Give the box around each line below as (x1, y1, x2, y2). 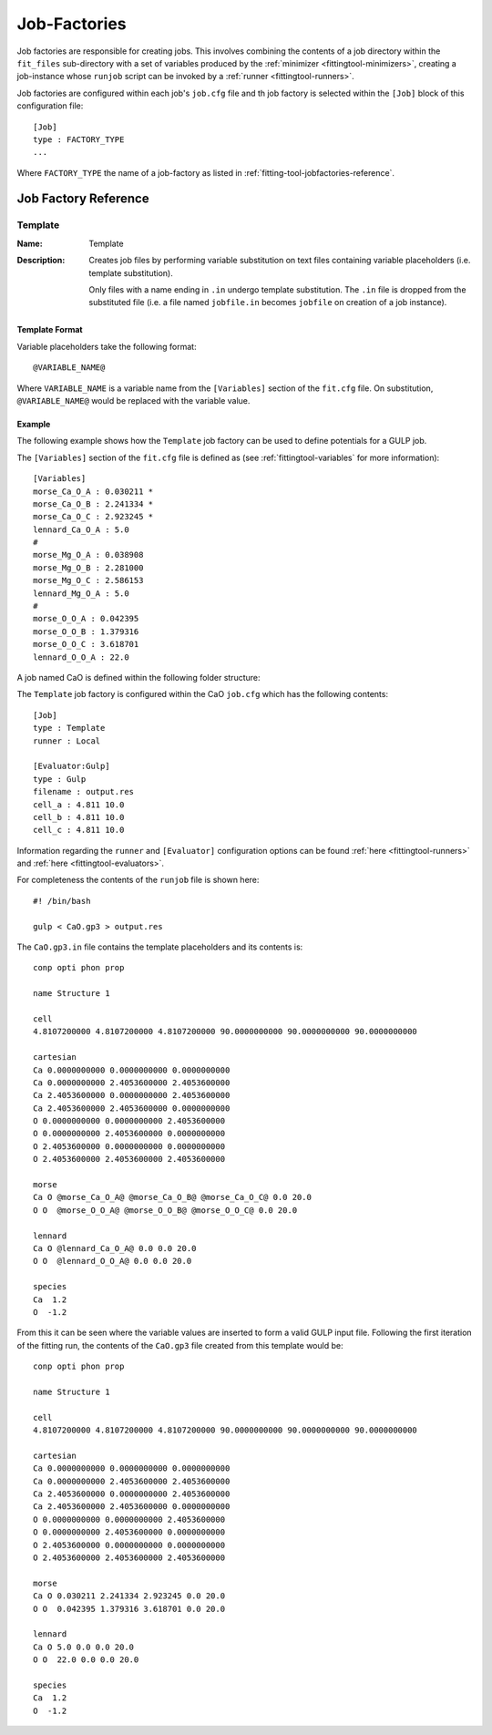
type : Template (33, 723, 106, 734)
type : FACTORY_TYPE (33, 134, 125, 145)
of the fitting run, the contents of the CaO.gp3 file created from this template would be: (16, 1340, 343, 1350)
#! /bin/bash (33, 896, 91, 906)
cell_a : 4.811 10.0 (33, 799, 125, 810)
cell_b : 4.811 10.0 (33, 812, 125, 822)
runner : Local (33, 735, 101, 746)
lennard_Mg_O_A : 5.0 (33, 588, 129, 599)
